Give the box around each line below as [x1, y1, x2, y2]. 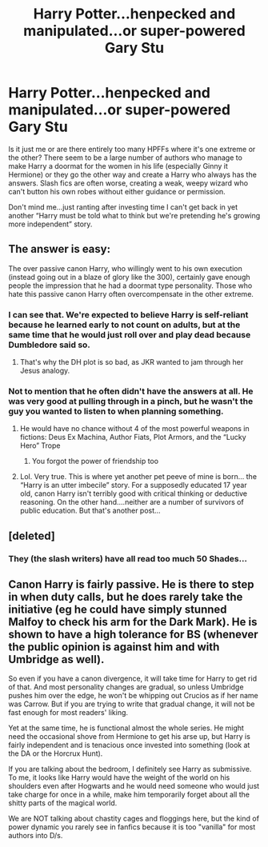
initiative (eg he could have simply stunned [8, 603, 227, 617]
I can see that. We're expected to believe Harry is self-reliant [8, 309, 249, 320]
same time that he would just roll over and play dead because [8, 329, 251, 340]
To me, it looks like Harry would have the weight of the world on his [8, 773, 230, 782]
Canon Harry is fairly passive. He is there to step [8, 577, 254, 592]
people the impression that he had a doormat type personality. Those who [8, 281, 253, 290]
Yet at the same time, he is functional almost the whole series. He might [8, 723, 244, 733]
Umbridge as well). [8, 653, 105, 666]
